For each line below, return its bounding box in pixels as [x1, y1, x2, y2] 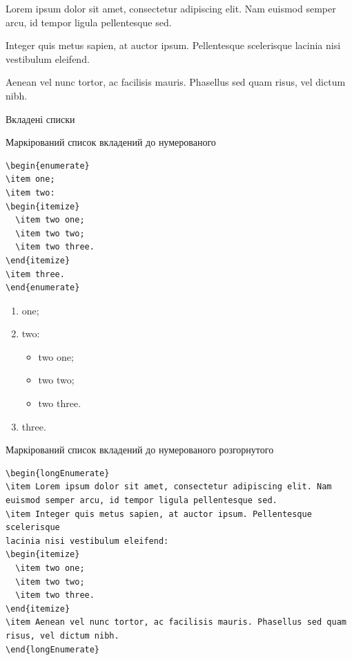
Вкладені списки [6, 111, 75, 126]
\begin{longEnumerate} [6, 468, 110, 478]
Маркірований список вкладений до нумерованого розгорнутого [6, 442, 274, 457]
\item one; [6, 174, 55, 185]
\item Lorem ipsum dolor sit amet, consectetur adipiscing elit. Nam [6, 482, 332, 492]
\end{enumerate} [6, 283, 80, 293]
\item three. [6, 269, 65, 279]
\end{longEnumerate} [6, 644, 100, 654]
